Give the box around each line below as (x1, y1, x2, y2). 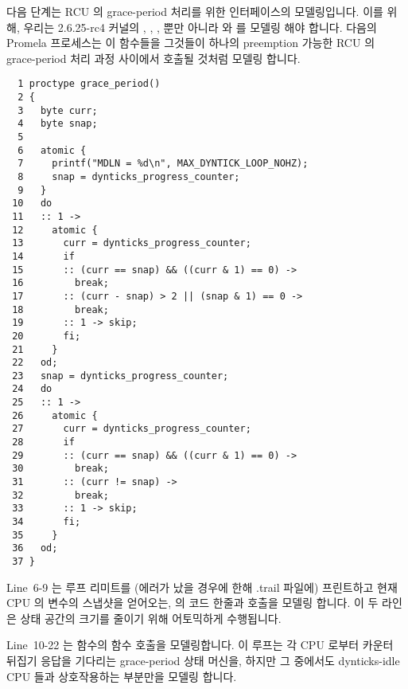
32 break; (12, 489, 109, 501)
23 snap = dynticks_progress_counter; (12, 370, 229, 382)
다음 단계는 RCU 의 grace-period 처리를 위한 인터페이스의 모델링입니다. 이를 (6, 3, 383, 19)
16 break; (12, 277, 109, 289)
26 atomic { (12, 409, 98, 421)
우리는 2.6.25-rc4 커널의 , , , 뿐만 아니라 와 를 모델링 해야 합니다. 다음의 (23, 18, 377, 35)
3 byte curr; (17, 104, 98, 116)
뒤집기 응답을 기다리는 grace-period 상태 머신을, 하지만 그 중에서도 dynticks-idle (6, 652, 400, 669)
